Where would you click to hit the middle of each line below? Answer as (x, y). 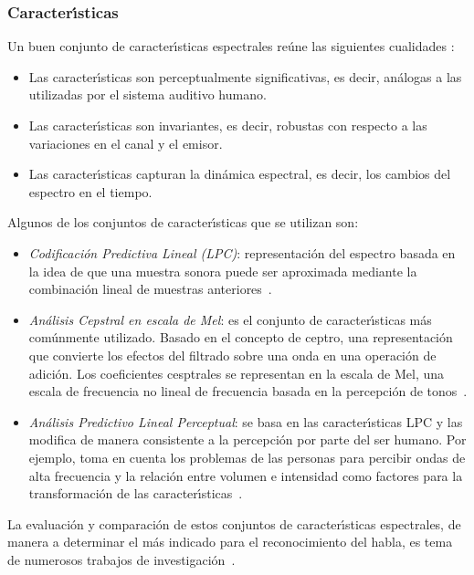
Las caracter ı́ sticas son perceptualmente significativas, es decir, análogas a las (245, 76)
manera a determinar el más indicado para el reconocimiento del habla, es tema (230, 542)
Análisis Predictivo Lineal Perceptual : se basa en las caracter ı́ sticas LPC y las (246, 421)
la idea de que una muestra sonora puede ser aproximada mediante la (223, 271)
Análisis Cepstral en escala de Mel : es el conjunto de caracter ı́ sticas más (230, 319)
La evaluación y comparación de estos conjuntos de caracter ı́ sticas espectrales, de (234, 523)
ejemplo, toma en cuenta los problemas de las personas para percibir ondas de (247, 457)
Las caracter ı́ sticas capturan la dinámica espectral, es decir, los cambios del (240, 174)
